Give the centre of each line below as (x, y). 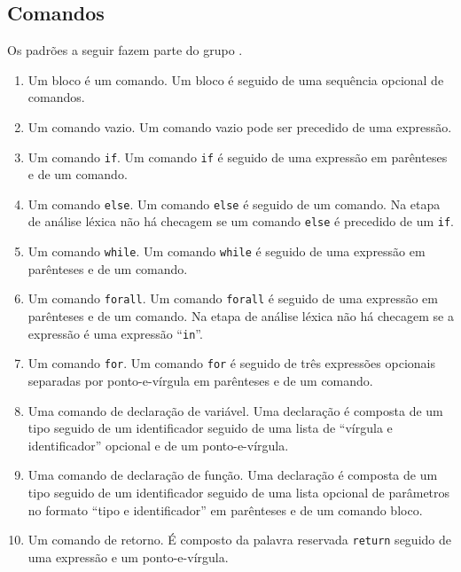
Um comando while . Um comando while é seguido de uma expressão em (227, 251)
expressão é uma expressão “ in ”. (115, 333)
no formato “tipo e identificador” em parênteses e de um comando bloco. (225, 509)
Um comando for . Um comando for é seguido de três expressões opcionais (231, 363)
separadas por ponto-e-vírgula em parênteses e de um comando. (200, 380)
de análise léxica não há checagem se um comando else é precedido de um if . (241, 221)
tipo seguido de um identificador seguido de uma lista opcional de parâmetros (239, 492)
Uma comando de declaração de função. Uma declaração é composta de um (233, 475)
